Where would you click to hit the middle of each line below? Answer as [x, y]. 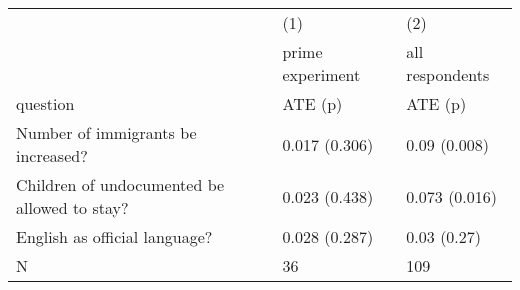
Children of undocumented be [120, 184]
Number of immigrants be [106, 132]
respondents [448, 74]
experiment [321, 74]
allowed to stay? [72, 207]
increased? [52, 155]
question [45, 103]
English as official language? [114, 236]
